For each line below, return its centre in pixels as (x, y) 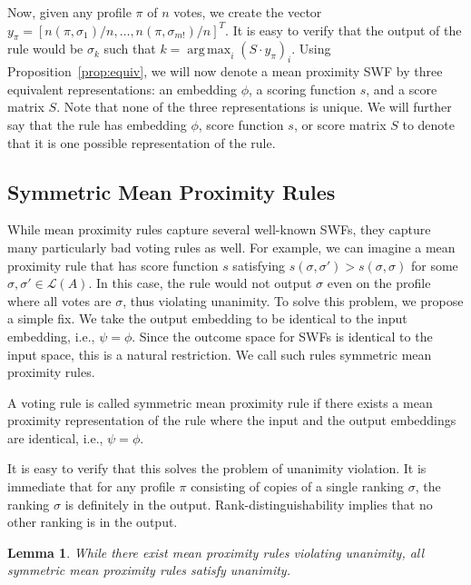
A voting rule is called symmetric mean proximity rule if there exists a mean (220, 402)
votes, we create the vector (248, 12)
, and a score (402, 89)
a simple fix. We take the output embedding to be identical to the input (207, 318)
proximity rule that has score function (113, 265)
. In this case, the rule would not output (200, 283)
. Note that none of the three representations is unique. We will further (254, 107)
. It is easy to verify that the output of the (343, 30)
